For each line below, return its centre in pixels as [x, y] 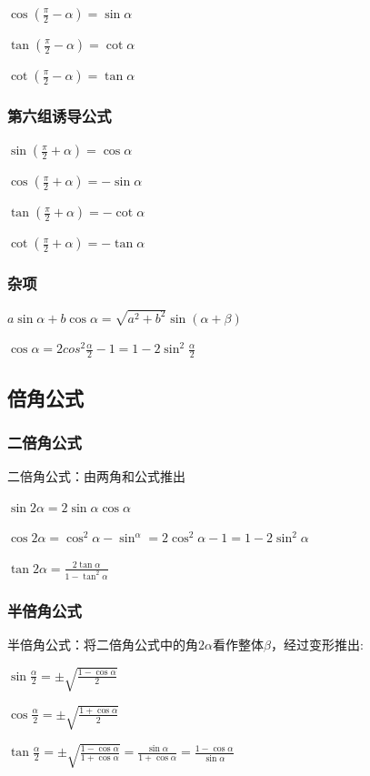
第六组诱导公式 [60, 115]
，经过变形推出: [317, 645]
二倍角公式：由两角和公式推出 [96, 476]
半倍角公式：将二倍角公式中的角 [103, 645]
